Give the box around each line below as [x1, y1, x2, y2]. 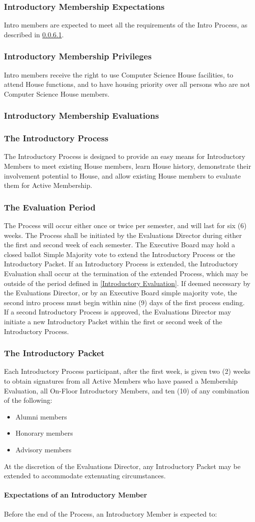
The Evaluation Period [4, 201, 96, 213]
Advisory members [15, 444, 72, 454]
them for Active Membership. [4, 180, 92, 190]
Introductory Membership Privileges [4, 50, 152, 62]
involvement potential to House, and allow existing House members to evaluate [4, 170, 241, 181]
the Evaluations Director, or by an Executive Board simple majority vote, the [4, 287, 237, 298]
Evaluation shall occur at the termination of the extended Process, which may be [4, 268, 248, 279]
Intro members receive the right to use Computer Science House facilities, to [4, 69, 233, 79]
